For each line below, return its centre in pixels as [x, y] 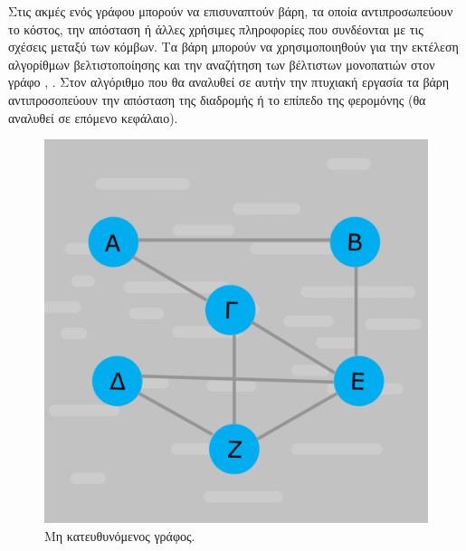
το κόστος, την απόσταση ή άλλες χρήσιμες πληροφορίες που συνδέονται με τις [216, 28]
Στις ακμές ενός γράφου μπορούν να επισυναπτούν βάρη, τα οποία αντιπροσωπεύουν [231, 11]
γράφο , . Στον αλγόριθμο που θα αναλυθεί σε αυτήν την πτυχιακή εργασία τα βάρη [229, 82]
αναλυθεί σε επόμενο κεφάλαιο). [93, 117]
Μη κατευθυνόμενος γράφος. [120, 535]
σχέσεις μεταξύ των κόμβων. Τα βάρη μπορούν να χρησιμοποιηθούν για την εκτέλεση [233, 47]
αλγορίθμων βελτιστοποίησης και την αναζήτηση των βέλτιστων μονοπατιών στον [222, 64]
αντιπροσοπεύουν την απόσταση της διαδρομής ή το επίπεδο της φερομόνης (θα [217, 99]
